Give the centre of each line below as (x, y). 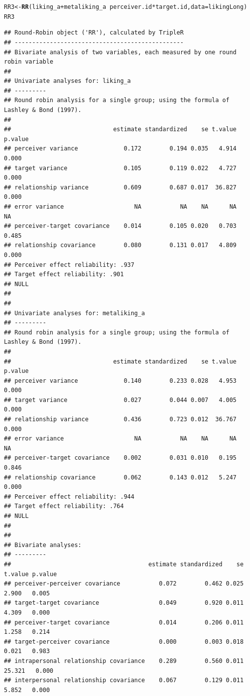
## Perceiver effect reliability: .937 (69, 265)
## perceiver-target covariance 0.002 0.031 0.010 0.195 (120, 458)
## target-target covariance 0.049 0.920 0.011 (124, 603)
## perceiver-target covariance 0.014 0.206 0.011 (124, 622)
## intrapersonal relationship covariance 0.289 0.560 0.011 (124, 661)
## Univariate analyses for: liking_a (67, 81)
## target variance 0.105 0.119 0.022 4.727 (120, 168)
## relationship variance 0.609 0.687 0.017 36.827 (120, 187)
